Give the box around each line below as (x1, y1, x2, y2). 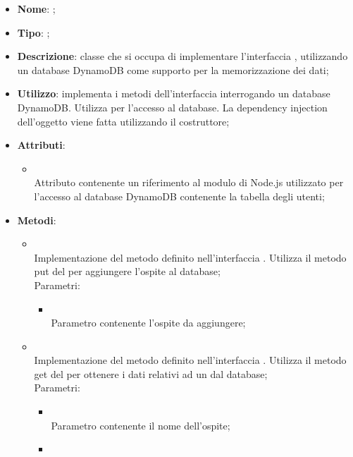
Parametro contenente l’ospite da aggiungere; (51, 315, 246, 330)
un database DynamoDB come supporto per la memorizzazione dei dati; (17, 62, 329, 77)
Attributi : (17, 138, 66, 152)
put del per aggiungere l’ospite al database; (34, 264, 221, 279)
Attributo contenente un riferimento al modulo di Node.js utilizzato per (34, 175, 344, 190)
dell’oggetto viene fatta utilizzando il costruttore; (17, 114, 230, 128)
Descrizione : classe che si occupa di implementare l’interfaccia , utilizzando (17, 49, 348, 63)
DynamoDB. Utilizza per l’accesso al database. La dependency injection (17, 99, 328, 114)
